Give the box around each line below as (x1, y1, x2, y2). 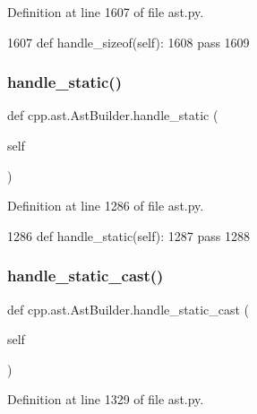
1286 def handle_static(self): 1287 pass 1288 (7, 226, 251, 245)
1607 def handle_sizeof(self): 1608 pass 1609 (7, 32, 250, 51)
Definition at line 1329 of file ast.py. (7, 390, 204, 409)
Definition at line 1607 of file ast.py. (7, 3, 204, 21)
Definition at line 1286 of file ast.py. (7, 196, 204, 215)
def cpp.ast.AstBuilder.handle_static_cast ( (7, 299, 250, 318)
